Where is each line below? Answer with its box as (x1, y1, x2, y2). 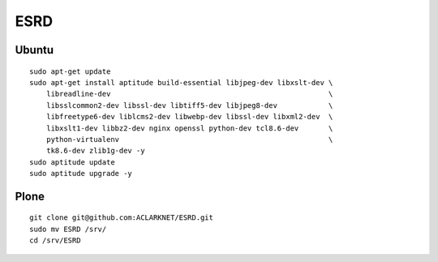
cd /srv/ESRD (29, 236, 81, 245)
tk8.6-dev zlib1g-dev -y (45, 146, 145, 156)
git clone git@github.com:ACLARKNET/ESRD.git (29, 213, 214, 222)
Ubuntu (15, 43, 54, 57)
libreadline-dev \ (45, 89, 333, 99)
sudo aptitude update (29, 157, 115, 166)
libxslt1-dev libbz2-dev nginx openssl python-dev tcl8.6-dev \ (45, 123, 333, 133)
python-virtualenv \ (45, 135, 333, 144)
